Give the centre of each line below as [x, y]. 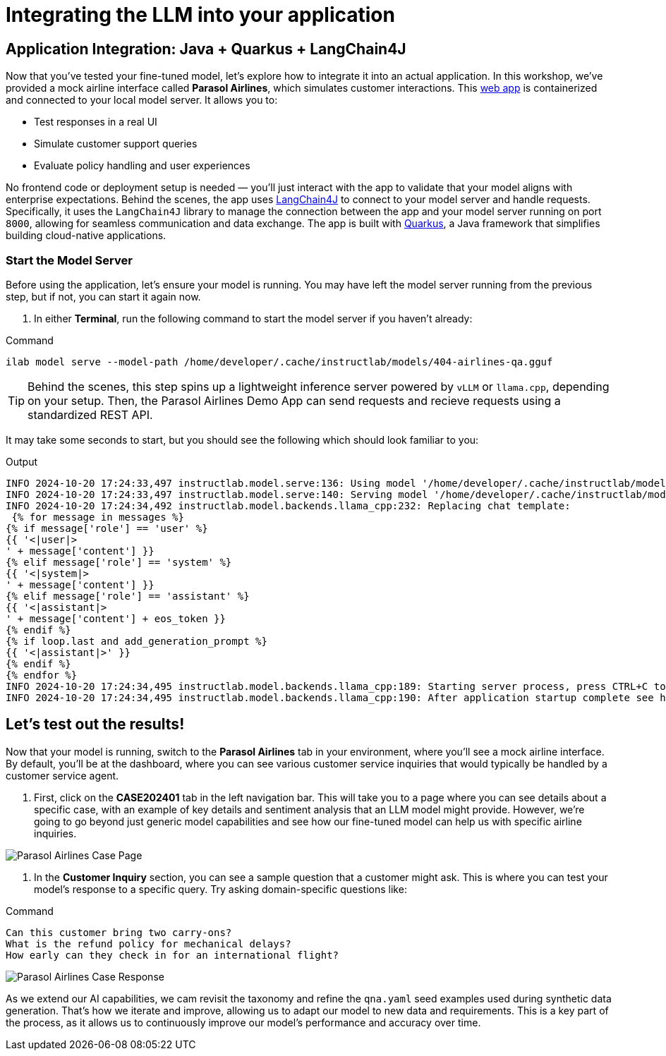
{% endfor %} [42, 675]
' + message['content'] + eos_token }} [116, 618]
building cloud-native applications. [86, 236]
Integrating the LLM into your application [200, 15]
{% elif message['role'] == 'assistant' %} [128, 596]
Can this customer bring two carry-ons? [119, 932]
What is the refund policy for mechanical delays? [149, 943]
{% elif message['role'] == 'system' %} [119, 562]
